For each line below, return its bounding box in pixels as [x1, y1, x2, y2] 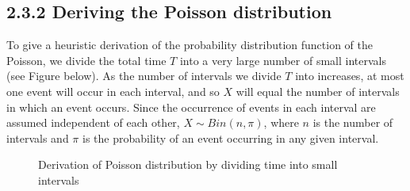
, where [263, 114, 299, 131]
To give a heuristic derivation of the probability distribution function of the [6, 36, 373, 53]
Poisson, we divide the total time [6, 52, 167, 68]
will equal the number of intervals [236, 82, 400, 99]
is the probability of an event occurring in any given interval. [82, 129, 379, 146]
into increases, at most [295, 67, 404, 84]
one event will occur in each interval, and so [6, 82, 220, 99]
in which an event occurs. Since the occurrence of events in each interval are [6, 98, 376, 115]
